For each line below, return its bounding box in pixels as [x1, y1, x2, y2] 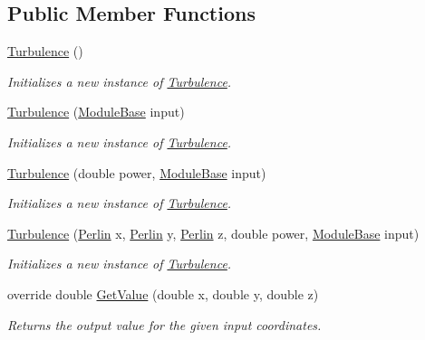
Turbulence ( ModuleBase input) [7, 102, 185, 121]
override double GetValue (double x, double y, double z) [7, 284, 319, 303]
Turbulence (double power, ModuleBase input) [7, 163, 266, 182]
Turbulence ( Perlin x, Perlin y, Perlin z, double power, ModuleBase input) [7, 223, 420, 242]
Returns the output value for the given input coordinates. [7, 315, 322, 334]
